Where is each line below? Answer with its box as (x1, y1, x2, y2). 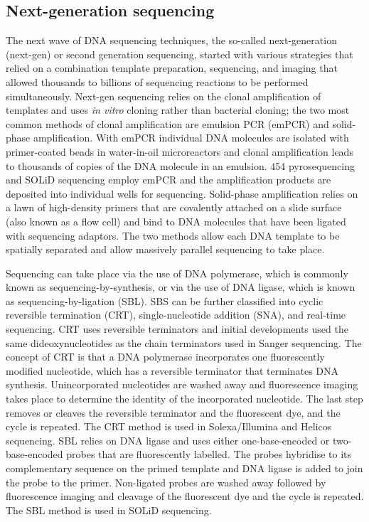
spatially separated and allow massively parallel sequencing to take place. (6, 242, 325, 257)
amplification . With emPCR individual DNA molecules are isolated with (33, 130, 349, 145)
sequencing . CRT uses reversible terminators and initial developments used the (6, 321, 348, 336)
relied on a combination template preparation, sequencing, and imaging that (6, 60, 338, 75)
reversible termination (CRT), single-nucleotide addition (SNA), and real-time (6, 307, 346, 322)
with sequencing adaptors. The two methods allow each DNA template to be (6, 228, 340, 243)
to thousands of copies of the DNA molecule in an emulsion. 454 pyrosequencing (6, 158, 355, 173)
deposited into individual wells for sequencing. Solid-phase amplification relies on (6, 186, 358, 201)
